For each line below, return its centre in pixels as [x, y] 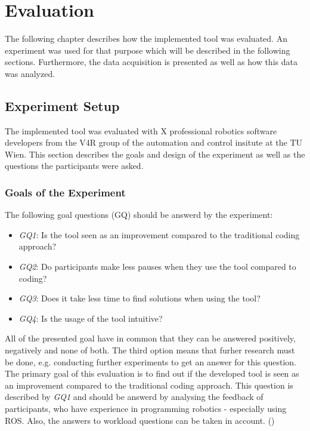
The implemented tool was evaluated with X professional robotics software [141, 130]
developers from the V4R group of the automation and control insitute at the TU [154, 142]
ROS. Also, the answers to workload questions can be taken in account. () [140, 420]
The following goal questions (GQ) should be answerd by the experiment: [139, 215]
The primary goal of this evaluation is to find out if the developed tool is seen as [152, 373]
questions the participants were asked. [74, 166]
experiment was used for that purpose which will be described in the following [148, 50]
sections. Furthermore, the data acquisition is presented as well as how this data [151, 62]
